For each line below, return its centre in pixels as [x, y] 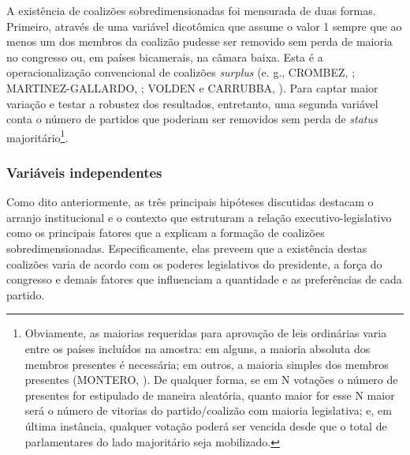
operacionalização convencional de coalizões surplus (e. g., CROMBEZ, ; [181, 72]
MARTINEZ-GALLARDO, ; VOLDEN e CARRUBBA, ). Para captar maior [192, 87]
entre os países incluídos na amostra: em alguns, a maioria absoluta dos [198, 348]
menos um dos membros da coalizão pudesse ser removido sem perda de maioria [199, 41]
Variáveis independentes [84, 172]
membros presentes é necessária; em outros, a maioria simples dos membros [207, 364]
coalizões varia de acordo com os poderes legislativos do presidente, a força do [194, 263]
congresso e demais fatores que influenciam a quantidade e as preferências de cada [204, 279]
